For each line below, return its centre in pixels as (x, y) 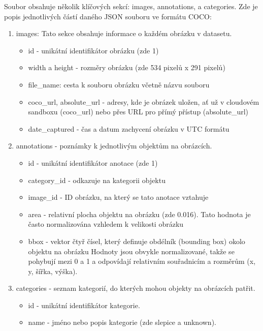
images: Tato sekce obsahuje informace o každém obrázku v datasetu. (124, 33)
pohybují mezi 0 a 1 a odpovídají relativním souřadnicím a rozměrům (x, (142, 261)
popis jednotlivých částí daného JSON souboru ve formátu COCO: (108, 16)
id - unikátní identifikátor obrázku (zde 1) (93, 50)
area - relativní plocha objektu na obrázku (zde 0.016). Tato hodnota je (139, 214)
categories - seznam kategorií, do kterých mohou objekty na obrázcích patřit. (136, 288)
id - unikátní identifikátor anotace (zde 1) (93, 162)
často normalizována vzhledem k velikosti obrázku (106, 224)
